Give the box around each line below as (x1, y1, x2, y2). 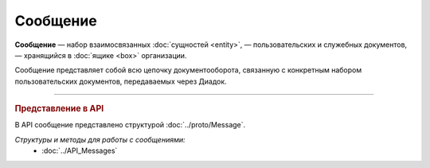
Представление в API (14, 104, 104, 115)
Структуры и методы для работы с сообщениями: (14, 135, 186, 144)
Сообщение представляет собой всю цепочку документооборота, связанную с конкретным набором (14, 65, 362, 75)
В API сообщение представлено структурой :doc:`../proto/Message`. (14, 120, 246, 130)
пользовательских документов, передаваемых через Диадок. (14, 76, 227, 86)
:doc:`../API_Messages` (41, 146, 118, 155)
